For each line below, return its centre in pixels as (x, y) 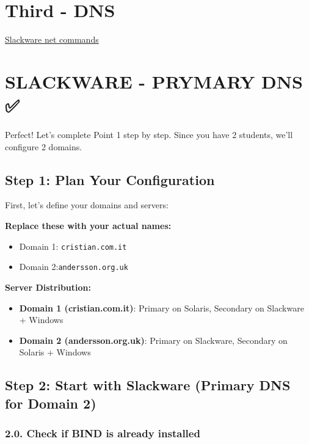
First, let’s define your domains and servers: (87, 205)
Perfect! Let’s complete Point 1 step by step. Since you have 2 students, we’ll (149, 135)
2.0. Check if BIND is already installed (103, 433)
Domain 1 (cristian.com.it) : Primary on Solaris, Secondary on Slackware (162, 308)
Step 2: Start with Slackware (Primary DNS (148, 385)
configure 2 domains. (44, 146)
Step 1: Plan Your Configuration (110, 179)
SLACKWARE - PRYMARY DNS (154, 81)
